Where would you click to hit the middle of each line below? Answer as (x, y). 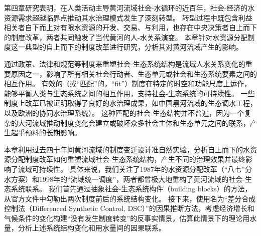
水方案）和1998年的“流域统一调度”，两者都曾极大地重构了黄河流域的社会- (124, 179)
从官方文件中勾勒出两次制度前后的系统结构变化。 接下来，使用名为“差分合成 (130, 198)
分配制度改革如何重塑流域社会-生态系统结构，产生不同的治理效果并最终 (128, 159)
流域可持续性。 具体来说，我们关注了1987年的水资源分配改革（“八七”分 (135, 169)
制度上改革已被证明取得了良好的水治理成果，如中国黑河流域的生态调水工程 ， (130, 103)
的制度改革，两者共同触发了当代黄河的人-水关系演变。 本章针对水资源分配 (126, 37)
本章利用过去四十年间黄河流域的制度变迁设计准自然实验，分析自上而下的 (123, 149)
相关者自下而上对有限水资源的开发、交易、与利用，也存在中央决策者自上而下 (130, 27)
